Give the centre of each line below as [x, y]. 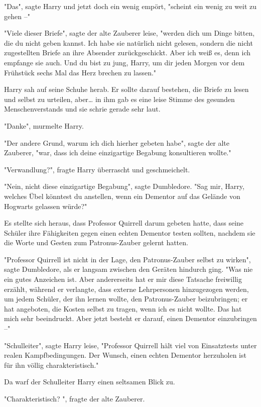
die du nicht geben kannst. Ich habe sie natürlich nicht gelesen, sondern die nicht [128, 42]
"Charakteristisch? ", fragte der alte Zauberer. [75, 398]
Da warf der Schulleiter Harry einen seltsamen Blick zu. [90, 382]
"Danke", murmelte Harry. [44, 125]
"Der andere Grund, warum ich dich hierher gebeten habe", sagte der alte [117, 142]
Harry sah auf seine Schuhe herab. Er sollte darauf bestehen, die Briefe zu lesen [126, 89]
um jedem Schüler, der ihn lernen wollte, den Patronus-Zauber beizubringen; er [126, 299]
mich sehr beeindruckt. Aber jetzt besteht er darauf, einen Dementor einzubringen [130, 318]
